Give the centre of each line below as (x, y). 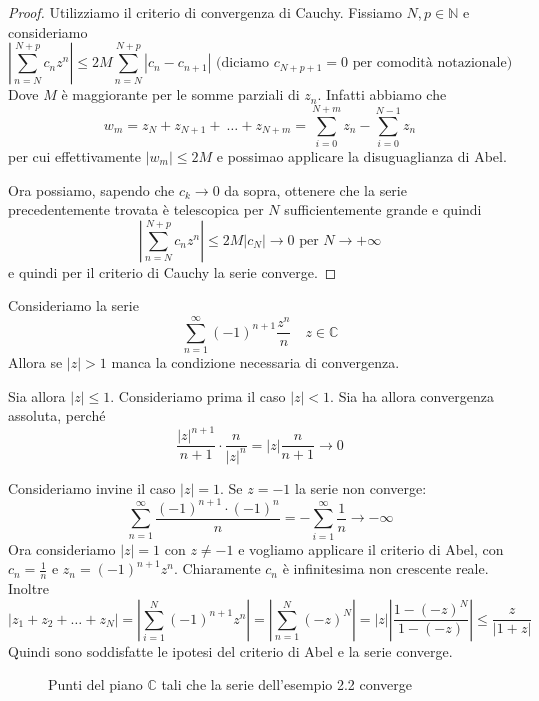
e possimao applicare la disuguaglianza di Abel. (361, 155)
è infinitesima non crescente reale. (385, 568)
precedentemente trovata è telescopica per (136, 209)
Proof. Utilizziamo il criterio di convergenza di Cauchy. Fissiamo (205, 12)
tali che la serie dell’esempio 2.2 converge (287, 684)
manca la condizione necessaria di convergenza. (255, 362)
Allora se (35, 362)
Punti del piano (95, 684)
